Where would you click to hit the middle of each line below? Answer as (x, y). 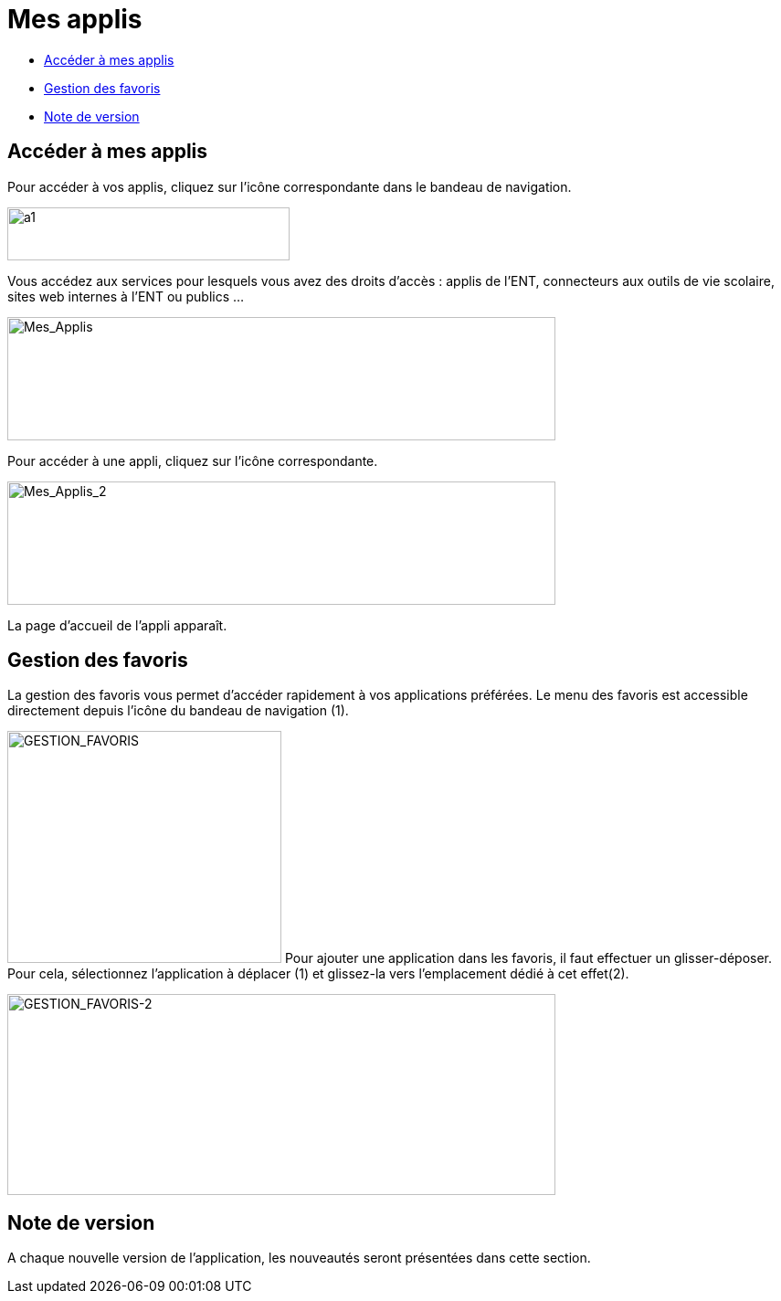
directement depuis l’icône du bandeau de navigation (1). (178, 711)
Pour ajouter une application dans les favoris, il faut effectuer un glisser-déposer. (528, 958)
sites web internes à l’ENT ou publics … (126, 296)
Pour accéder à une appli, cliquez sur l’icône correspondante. (193, 460)
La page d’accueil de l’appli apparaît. (117, 625)
